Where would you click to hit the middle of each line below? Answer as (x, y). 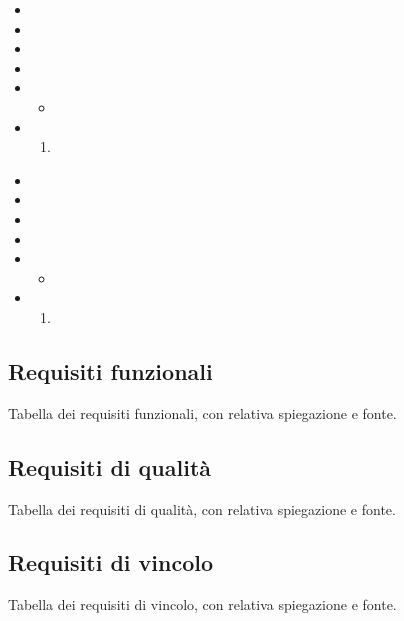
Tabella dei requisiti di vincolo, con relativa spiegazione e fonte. (202, 604)
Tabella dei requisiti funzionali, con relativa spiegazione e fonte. (202, 412)
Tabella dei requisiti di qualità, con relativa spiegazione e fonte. (202, 508)
